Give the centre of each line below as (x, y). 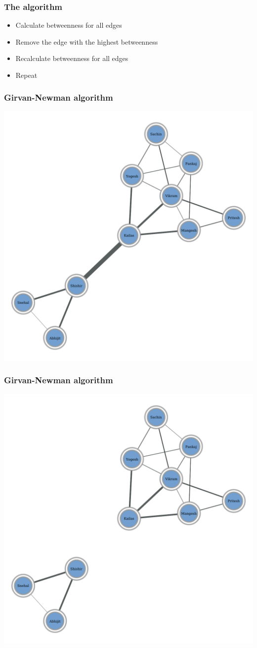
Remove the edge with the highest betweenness (87, 41)
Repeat (26, 75)
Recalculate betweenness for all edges (72, 58)
